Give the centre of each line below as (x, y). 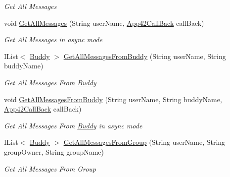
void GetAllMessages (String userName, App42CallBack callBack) (104, 23)
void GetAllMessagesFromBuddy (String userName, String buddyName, (113, 99)
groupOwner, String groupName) (54, 151)
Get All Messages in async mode (53, 39)
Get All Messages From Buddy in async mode (73, 125)
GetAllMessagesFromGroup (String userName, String (144, 142)
